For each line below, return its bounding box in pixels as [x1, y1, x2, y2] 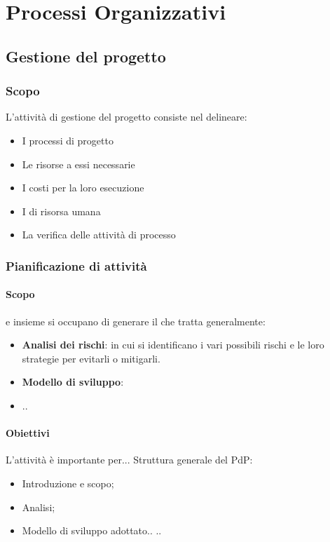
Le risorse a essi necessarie [22, 156, 135, 171]
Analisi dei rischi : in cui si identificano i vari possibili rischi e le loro [22, 337, 324, 352]
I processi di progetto [22, 133, 114, 147]
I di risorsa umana [22, 203, 101, 218]
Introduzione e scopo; [22, 475, 114, 490]
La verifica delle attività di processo [22, 227, 176, 242]
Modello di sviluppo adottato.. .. [22, 523, 162, 538]
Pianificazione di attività [6, 257, 147, 274]
